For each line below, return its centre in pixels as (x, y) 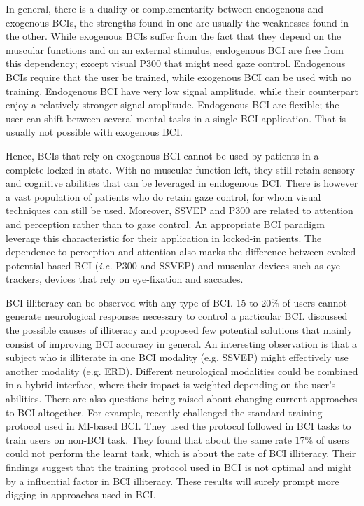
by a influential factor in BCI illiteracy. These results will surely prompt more (173, 480)
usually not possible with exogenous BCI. (94, 132)
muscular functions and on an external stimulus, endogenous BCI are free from (175, 49)
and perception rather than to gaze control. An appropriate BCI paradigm (165, 224)
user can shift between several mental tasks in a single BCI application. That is (176, 118)
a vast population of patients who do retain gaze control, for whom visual (163, 196)
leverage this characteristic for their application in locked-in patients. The (164, 238)
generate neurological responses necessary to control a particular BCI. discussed (177, 316)
